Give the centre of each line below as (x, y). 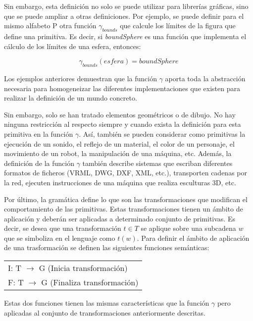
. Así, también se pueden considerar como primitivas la (162, 134)
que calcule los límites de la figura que (178, 26)
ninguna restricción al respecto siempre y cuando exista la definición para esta (123, 124)
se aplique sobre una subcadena (188, 228)
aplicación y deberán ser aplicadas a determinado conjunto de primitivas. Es (120, 218)
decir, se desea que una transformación (63, 228)
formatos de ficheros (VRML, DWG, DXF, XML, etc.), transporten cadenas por (126, 173)
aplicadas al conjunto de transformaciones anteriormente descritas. (105, 312)
